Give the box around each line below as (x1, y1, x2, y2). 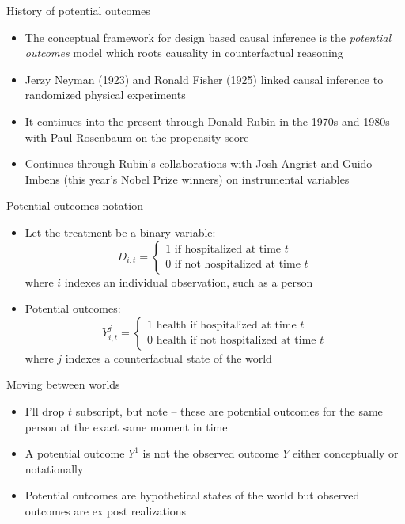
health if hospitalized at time (156, 320, 297, 332)
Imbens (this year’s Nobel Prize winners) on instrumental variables (25, 170, 350, 187)
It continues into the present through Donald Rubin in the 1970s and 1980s (25, 112, 390, 129)
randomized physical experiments (25, 86, 186, 103)
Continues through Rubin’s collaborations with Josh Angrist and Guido (25, 155, 373, 172)
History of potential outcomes (6, 2, 150, 18)
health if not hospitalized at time (156, 335, 316, 347)
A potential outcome (25, 445, 125, 461)
